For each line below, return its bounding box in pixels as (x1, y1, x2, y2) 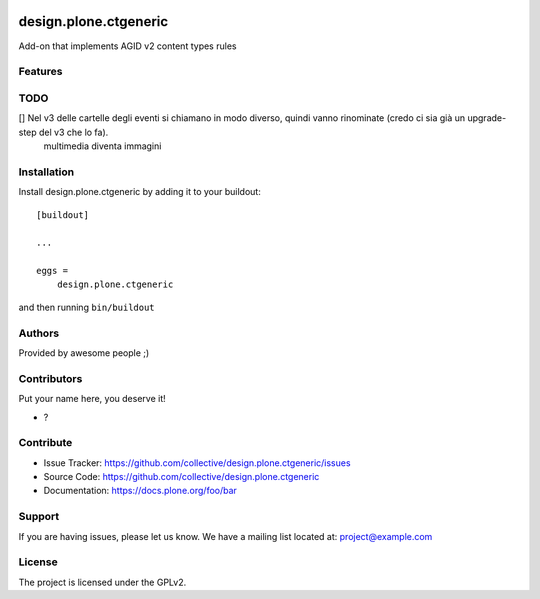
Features (18, 65, 63, 79)
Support (18, 510, 60, 524)
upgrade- (466, 112, 507, 124)
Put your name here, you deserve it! (18, 393, 166, 405)
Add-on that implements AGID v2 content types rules (18, 40, 237, 52)
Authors (18, 326, 60, 340)
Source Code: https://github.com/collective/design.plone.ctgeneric (43, 471, 320, 483)
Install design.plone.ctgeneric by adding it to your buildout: (18, 186, 262, 198)
